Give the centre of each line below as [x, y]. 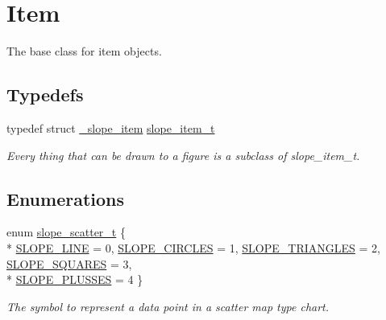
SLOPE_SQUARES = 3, [69, 263]
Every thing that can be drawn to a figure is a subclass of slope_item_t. [183, 155]
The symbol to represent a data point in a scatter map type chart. [168, 306]
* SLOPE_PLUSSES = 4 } [75, 279]
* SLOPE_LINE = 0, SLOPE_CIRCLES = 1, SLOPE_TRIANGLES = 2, [193, 247]
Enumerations [66, 198]
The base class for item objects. [84, 51]
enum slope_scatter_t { [66, 232]
